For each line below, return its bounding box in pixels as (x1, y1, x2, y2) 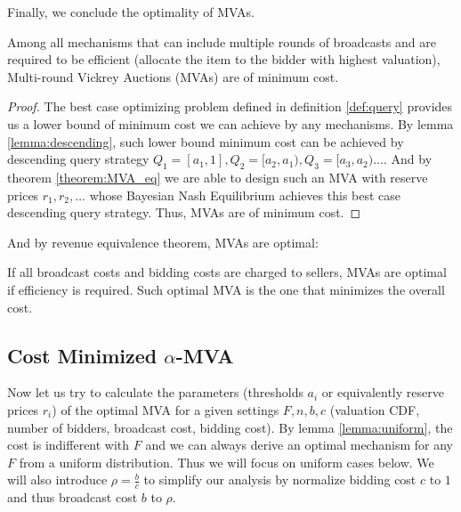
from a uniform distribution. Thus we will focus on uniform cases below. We (19, 452, 434, 471)
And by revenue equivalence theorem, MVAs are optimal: (7, 232, 319, 251)
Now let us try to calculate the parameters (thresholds (7, 383, 303, 402)
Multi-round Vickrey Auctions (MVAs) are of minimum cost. (7, 67, 339, 85)
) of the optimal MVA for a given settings (52, 400, 279, 419)
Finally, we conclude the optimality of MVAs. (7, 3, 255, 20)
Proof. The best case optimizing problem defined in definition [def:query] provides (7, 97, 453, 116)
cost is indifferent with (7, 435, 130, 454)
